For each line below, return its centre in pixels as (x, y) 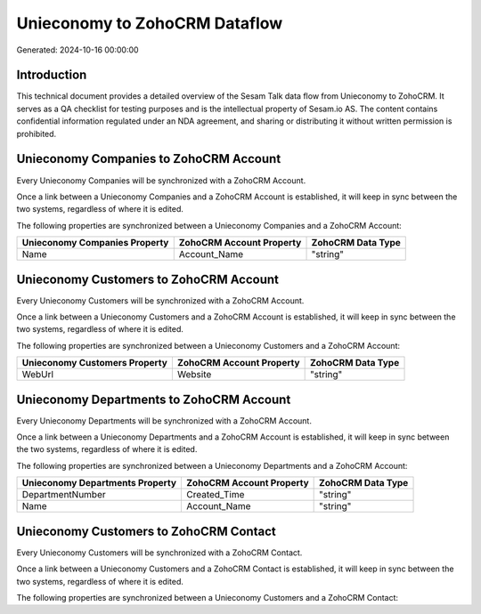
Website (194, 375)
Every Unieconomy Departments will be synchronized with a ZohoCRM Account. (164, 420)
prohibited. (37, 133)
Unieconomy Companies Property (95, 243)
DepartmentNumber (64, 495)
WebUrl (37, 375)
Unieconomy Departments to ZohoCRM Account (154, 399)
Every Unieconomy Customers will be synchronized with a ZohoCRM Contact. (159, 553)
